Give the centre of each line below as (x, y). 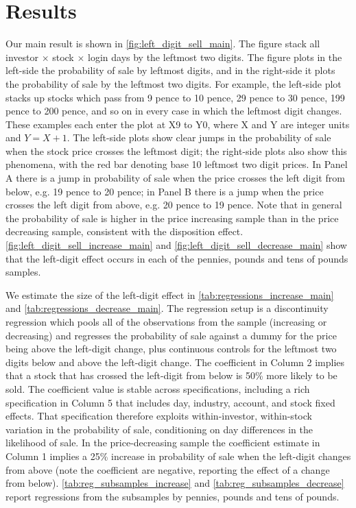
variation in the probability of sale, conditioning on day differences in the (159, 429)
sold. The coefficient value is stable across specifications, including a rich (158, 388)
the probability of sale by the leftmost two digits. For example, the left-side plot (174, 83)
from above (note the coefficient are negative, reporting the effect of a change (168, 469)
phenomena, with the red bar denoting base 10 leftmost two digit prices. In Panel (177, 164)
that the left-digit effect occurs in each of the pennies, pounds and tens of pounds (177, 258)
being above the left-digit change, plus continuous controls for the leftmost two (171, 349)
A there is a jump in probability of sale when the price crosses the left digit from (175, 178)
